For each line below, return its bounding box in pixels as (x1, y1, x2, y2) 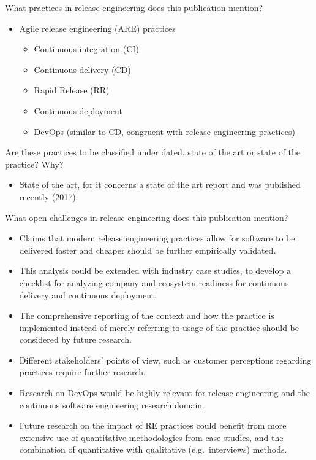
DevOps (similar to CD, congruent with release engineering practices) (34, 125, 295, 138)
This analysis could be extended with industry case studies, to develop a (19, 264, 291, 277)
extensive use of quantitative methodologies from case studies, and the (19, 431, 284, 443)
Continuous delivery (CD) (34, 63, 131, 76)
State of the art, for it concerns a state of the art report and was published (19, 178, 301, 191)
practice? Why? (5, 157, 64, 170)
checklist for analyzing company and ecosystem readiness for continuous (19, 276, 289, 289)
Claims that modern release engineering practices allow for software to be (19, 232, 295, 244)
